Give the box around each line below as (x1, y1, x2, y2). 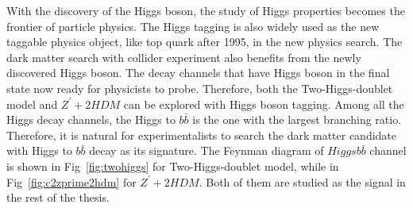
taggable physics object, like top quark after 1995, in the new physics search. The (6, 33, 403, 50)
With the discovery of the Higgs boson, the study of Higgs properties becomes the (6, 2, 405, 18)
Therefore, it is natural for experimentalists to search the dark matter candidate (6, 126, 397, 143)
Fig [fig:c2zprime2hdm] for (6, 173, 137, 190)
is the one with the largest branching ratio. (192, 111, 402, 128)
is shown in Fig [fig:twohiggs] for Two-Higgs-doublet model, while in (6, 157, 339, 174)
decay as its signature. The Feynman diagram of (89, 142, 324, 159)
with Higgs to (6, 142, 72, 159)
